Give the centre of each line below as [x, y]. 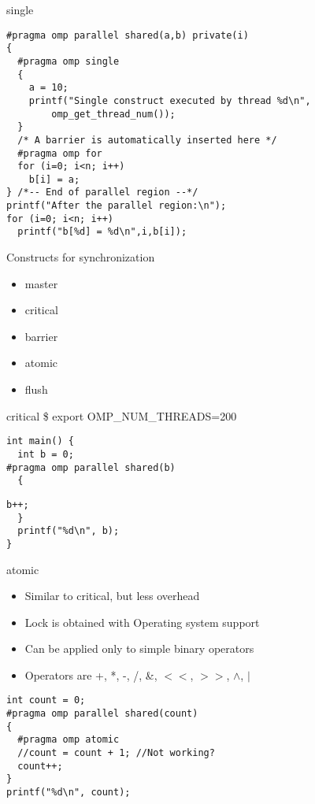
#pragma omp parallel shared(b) [91, 467]
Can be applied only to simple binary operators [139, 648]
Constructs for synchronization [81, 257]
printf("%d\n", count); [69, 793]
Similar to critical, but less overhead [112, 596]
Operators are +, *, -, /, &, [91, 674]
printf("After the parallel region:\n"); [117, 206]
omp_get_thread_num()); [113, 114]
